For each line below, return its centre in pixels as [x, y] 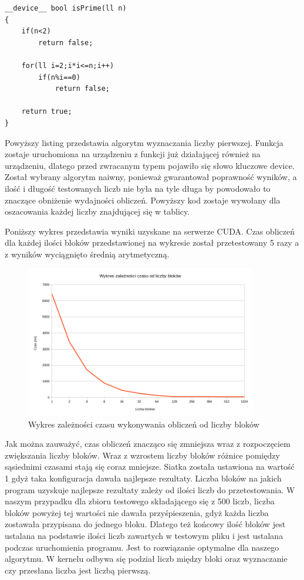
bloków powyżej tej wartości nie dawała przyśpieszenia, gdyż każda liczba [137, 512]
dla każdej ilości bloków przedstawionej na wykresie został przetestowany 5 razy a [152, 242]
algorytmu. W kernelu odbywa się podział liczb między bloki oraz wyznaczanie [146, 559]
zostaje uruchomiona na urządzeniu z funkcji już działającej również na [133, 154]
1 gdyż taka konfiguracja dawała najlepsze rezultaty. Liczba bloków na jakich [143, 478]
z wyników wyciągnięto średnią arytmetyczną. [87, 254]
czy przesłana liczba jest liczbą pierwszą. [78, 570]
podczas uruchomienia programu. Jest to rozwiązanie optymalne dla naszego [142, 547]
